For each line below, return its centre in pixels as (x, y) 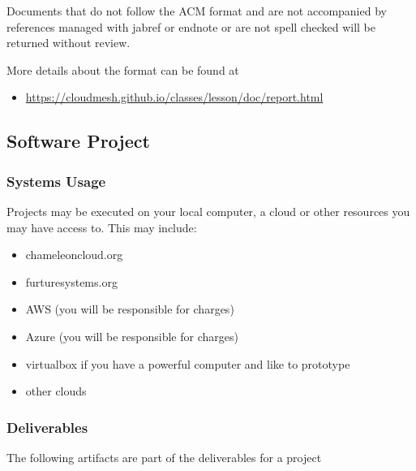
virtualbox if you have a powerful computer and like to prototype (188, 363)
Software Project (78, 141)
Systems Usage (56, 181)
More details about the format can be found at (123, 69)
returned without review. (69, 43)
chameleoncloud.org (74, 255)
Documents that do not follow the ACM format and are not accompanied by (197, 11)
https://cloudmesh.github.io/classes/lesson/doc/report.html (174, 97)
